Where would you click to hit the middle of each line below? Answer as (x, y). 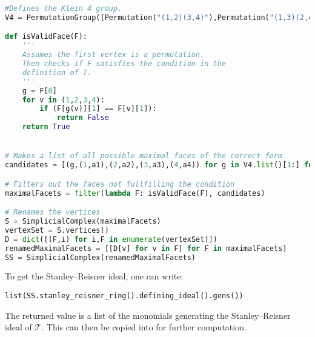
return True (46, 127)
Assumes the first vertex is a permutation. (113, 55)
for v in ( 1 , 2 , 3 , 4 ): (63, 100)
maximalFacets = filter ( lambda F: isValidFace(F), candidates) (135, 193)
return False (83, 118)
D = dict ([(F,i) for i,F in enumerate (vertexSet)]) (111, 239)
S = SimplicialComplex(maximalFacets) (83, 222)
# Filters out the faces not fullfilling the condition (120, 184)
